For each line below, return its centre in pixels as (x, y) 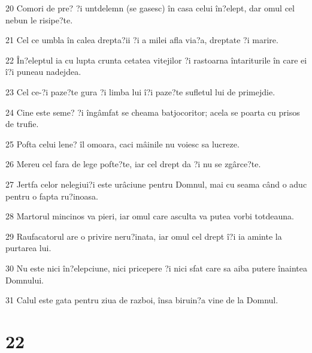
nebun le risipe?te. (39, 19)
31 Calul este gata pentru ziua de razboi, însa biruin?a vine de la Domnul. (142, 300)
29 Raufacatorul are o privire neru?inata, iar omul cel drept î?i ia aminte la (144, 236)
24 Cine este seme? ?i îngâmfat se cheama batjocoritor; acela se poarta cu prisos (153, 112)
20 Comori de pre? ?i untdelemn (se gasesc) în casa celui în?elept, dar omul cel (150, 8)
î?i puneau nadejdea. (43, 72)
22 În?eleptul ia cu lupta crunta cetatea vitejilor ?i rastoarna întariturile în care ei (156, 60)
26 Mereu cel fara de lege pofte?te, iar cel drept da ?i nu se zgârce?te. (133, 164)
